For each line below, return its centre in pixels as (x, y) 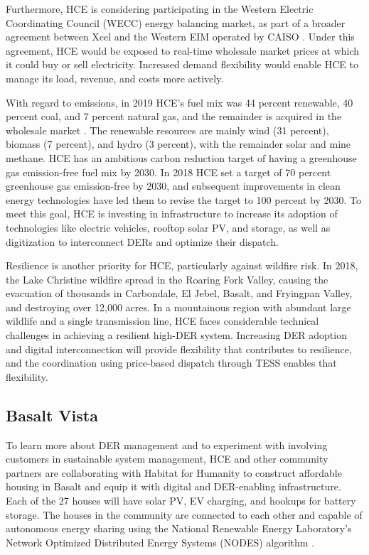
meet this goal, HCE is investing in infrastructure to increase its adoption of (172, 214)
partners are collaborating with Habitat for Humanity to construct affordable (174, 472)
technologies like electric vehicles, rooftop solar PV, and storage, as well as (168, 227)
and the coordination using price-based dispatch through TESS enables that (171, 363)
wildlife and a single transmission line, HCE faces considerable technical (162, 321)
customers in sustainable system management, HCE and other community (167, 459)
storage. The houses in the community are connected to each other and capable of (184, 514)
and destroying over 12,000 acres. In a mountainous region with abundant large (178, 307)
